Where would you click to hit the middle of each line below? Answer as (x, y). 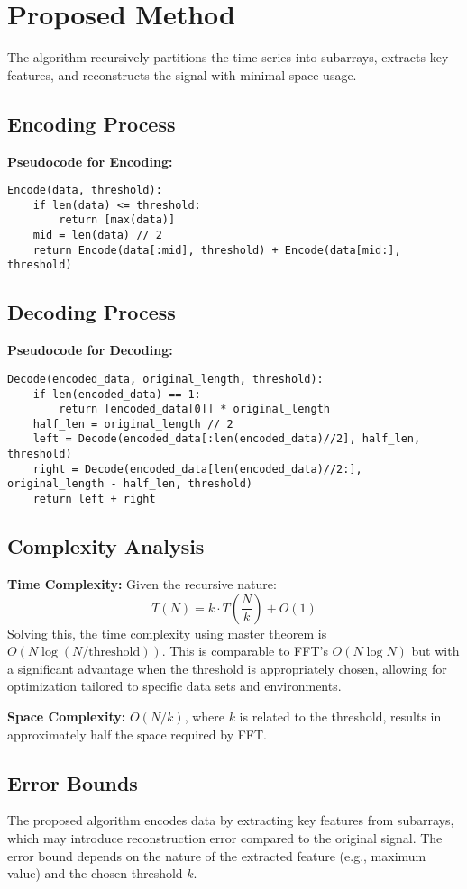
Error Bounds (73, 782)
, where (204, 716)
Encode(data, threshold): (85, 190)
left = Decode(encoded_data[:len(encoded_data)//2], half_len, (227, 439)
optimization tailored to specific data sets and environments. (174, 686)
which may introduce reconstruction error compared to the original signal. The (225, 837)
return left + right (94, 499)
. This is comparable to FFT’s (245, 651)
